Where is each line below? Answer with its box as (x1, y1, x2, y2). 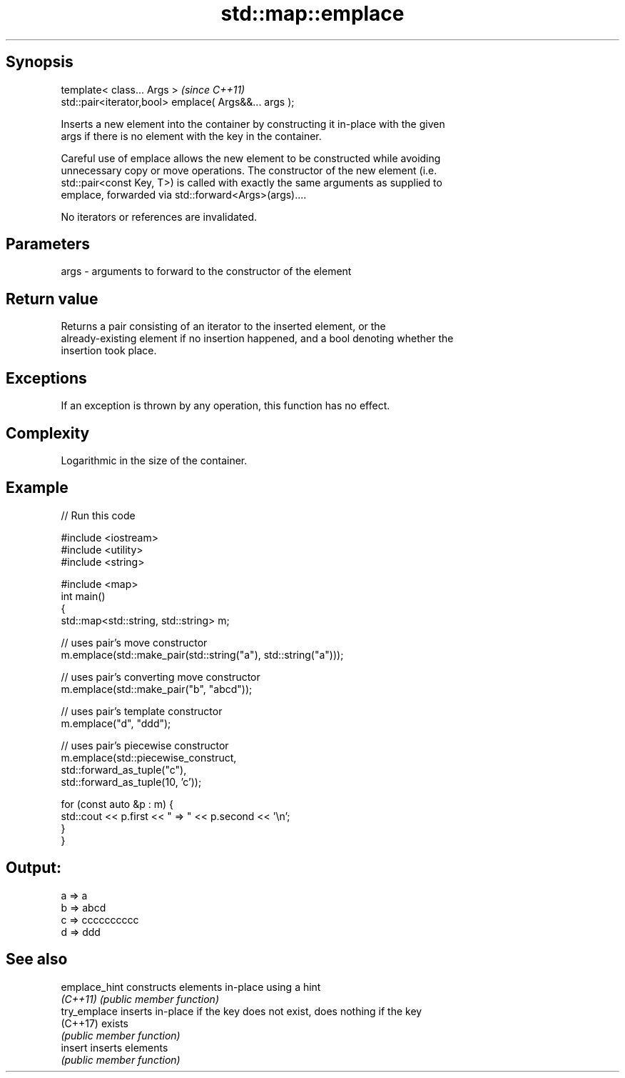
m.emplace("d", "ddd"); (61, 717, 171, 729)
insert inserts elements (61, 1041, 168, 1054)
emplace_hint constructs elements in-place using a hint (61, 980, 321, 993)
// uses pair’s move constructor (61, 636, 208, 649)
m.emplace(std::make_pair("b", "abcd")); (61, 682, 253, 695)
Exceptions (6, 369, 87, 387)
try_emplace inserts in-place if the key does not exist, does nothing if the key (61, 1004, 422, 1017)
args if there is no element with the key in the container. (61, 129, 322, 142)
